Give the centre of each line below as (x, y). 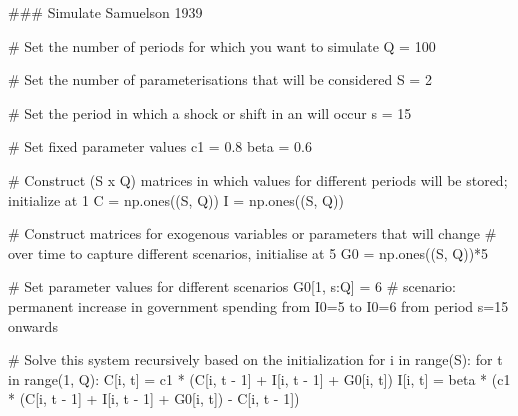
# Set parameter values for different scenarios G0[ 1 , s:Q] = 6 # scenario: (232, 286)
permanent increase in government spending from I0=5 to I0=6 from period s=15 (258, 305)
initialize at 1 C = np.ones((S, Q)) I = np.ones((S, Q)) (176, 199)
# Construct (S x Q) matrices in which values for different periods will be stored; (258, 179)
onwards (33, 325)
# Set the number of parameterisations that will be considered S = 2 (220, 79)
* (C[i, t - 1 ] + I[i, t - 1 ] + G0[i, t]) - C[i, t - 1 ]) (154, 398)
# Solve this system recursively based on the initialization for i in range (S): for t (255, 359)
